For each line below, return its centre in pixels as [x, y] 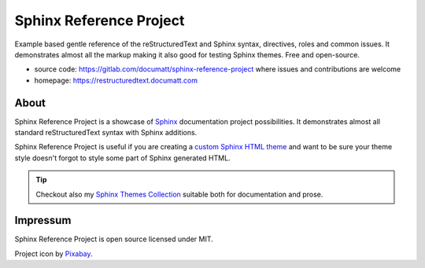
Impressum [43, 220]
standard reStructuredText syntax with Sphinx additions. [106, 133]
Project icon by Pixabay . [54, 253]
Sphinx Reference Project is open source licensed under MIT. [114, 239]
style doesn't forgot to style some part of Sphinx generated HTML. [123, 158]
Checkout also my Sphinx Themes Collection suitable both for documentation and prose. [179, 194]
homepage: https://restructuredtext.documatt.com [116, 80]
